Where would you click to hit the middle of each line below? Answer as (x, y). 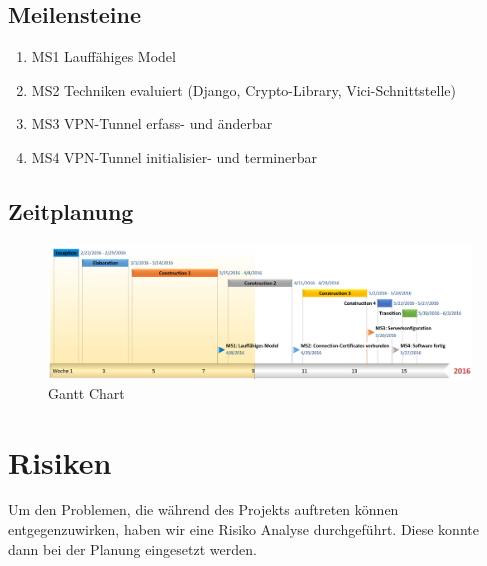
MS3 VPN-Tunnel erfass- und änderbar (152, 123)
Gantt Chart (86, 392)
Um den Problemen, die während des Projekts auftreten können (203, 509)
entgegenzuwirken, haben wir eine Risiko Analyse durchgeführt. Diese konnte (243, 529)
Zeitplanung (71, 210)
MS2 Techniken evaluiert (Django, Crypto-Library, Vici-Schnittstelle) (243, 89)
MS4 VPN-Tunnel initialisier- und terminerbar (174, 156)
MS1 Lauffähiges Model (103, 56)
